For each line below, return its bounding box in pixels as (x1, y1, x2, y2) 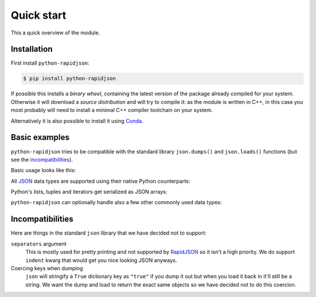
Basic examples (11, 132, 70, 142)
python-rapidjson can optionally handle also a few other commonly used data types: (11, 199, 222, 206)
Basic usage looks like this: (11, 167, 76, 174)
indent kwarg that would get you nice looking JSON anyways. (25, 257, 177, 264)
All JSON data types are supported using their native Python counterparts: (11, 177, 190, 184)
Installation (11, 44, 53, 54)
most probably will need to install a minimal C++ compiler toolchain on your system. (11, 107, 213, 114)
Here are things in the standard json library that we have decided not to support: (11, 229, 207, 236)
